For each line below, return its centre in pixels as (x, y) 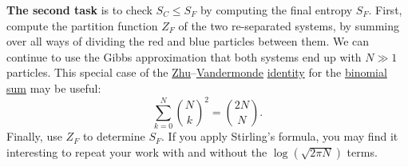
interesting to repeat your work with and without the (137, 151)
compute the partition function (82, 25)
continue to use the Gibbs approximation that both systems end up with (184, 56)
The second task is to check (79, 10)
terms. (362, 151)
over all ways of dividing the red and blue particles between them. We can (188, 41)
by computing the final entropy (276, 10)
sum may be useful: (54, 87)
